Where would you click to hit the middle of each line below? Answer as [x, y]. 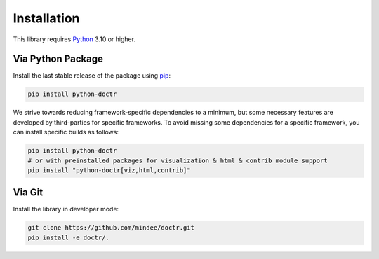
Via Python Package [58, 59]
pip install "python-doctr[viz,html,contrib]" [109, 170]
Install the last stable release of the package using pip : [92, 76]
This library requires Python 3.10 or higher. [74, 39]
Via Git [28, 192]
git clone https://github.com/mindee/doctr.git [111, 228]
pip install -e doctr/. [69, 237]
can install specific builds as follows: [66, 132]
